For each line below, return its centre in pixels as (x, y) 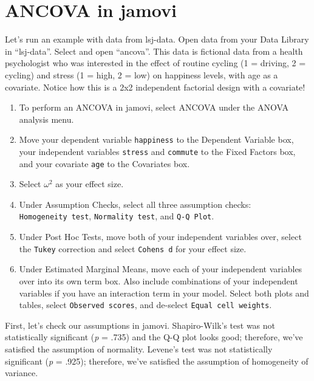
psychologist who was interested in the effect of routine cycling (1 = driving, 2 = (155, 63)
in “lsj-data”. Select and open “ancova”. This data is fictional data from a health (154, 51)
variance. (22, 373)
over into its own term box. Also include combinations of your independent (159, 280)
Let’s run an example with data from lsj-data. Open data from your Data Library (157, 39)
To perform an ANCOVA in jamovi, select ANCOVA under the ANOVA (154, 107)
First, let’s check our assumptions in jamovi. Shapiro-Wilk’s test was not (140, 325)
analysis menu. (46, 119)
